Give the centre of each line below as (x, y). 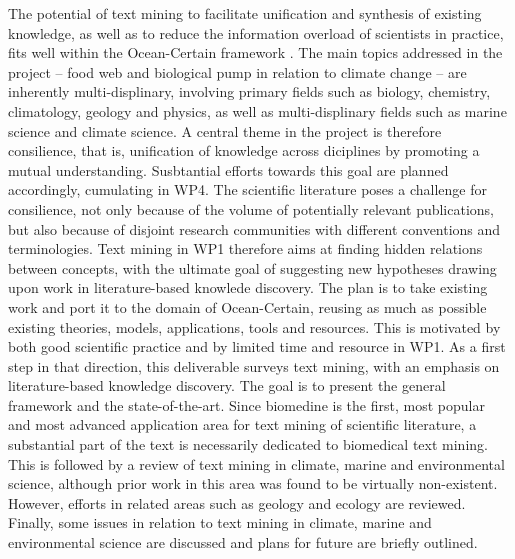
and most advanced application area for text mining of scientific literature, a (242, 424)
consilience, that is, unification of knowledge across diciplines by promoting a (244, 150)
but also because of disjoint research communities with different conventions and (254, 228)
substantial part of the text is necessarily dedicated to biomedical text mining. (248, 444)
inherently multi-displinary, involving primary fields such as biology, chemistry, (249, 91)
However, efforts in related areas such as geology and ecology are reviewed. (237, 502)
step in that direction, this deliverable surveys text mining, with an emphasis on (254, 365)
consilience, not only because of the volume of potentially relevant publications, (251, 208)
